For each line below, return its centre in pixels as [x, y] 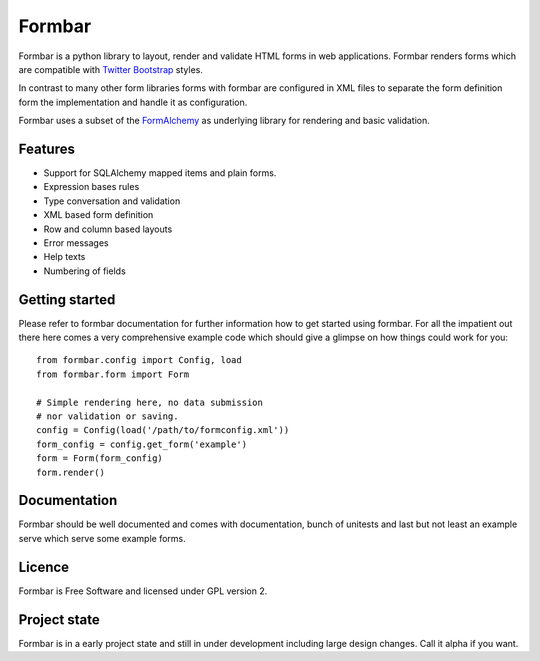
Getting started [67, 299]
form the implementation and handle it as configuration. [133, 102]
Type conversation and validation [112, 201]
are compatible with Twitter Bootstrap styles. [111, 69]
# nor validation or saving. [107, 416]
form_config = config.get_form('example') [142, 444]
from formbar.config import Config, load [139, 360]
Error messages [76, 242]
